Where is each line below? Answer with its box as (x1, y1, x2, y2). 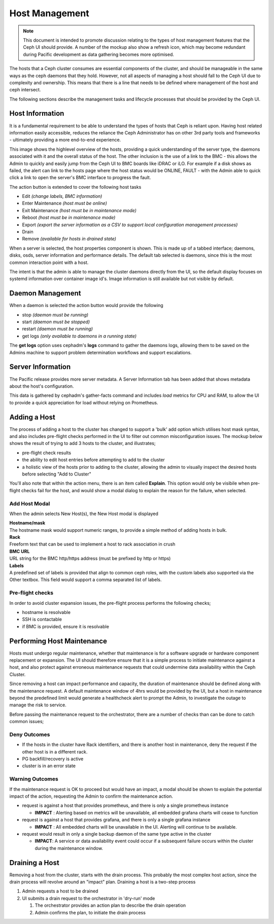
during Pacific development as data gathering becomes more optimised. (23, 51, 175, 57)
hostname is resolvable (22, 609, 71, 615)
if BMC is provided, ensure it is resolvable (22, 623, 109, 629)
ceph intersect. (9, 87, 41, 93)
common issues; (9, 718, 44, 725)
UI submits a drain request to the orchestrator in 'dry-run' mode (22, 895, 155, 901)
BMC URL (9, 548, 30, 554)
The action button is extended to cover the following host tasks (9, 184, 142, 190)
